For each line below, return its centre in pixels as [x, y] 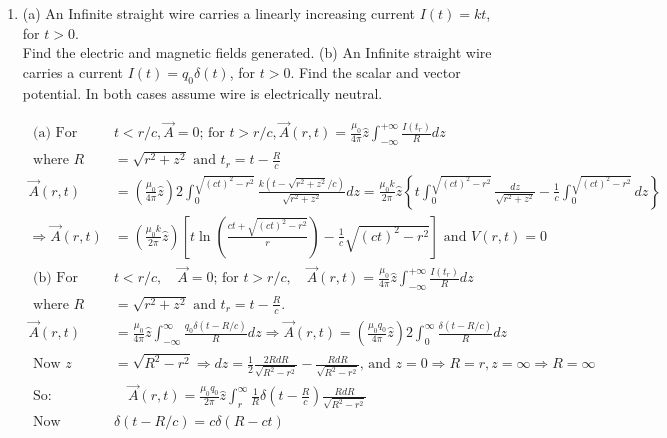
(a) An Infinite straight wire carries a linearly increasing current [218, 13]
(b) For [56, 278]
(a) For [55, 133]
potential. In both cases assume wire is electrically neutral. [202, 92]
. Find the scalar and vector [375, 71]
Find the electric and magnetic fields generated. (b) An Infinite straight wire [257, 52]
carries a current [72, 71]
